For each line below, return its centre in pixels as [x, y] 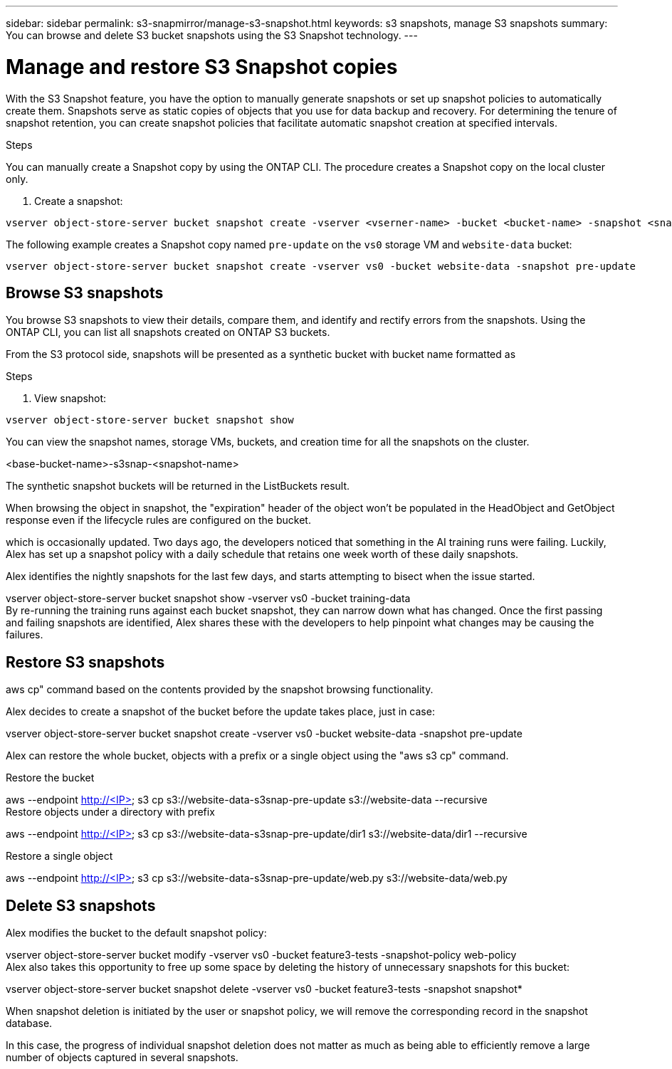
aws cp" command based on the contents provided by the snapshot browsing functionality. [220, 690]
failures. [25, 635]
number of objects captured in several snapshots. [122, 1058]
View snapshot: [70, 399]
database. [29, 1023]
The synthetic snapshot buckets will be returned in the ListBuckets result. [178, 486]
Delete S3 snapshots [81, 905]
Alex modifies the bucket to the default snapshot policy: [136, 933]
